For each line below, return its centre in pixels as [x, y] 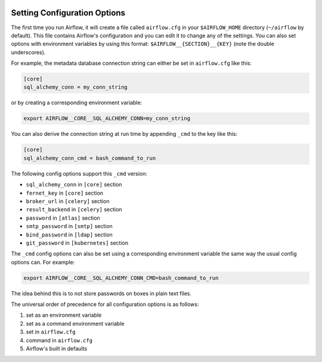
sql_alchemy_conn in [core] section [74, 185]
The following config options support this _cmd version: [79, 173]
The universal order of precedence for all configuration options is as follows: [105, 304]
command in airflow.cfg [59, 340]
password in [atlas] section [63, 218]
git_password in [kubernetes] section [77, 243]
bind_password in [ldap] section [69, 235]
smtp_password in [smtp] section [69, 226]
